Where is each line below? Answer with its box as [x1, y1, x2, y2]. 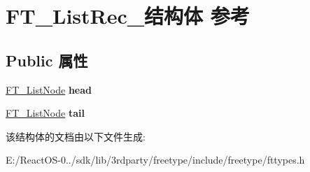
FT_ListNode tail [6, 106, 85, 120]
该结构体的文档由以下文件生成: [6, 129, 146, 143]
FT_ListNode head [6, 82, 92, 96]
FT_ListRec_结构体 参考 [6, 1, 250, 30]
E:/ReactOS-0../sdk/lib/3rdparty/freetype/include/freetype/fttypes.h [6, 152, 305, 167]
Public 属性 [6, 49, 88, 71]
